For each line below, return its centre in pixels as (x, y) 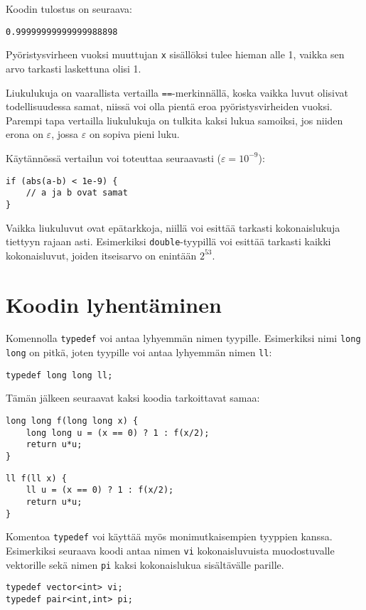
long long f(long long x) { (72, 421)
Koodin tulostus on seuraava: (69, 9)
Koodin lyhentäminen (114, 304)
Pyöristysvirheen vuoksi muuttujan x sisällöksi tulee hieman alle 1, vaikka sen (175, 54)
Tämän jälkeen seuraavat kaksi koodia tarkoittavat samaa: (133, 398)
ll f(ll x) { (36, 478)
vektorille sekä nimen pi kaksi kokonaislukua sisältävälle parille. (145, 564)
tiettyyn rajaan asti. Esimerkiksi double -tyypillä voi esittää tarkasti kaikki (168, 241)
